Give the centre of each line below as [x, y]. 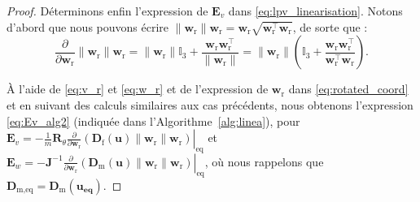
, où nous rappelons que [264, 161]
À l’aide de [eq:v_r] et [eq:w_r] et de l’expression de [138, 89]
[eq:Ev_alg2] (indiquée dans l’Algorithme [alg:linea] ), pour [153, 120]
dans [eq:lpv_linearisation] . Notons [315, 11]
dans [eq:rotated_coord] [348, 89]
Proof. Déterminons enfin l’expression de [107, 11]
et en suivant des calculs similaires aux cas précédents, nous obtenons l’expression [210, 104]
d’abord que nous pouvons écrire [88, 26]
